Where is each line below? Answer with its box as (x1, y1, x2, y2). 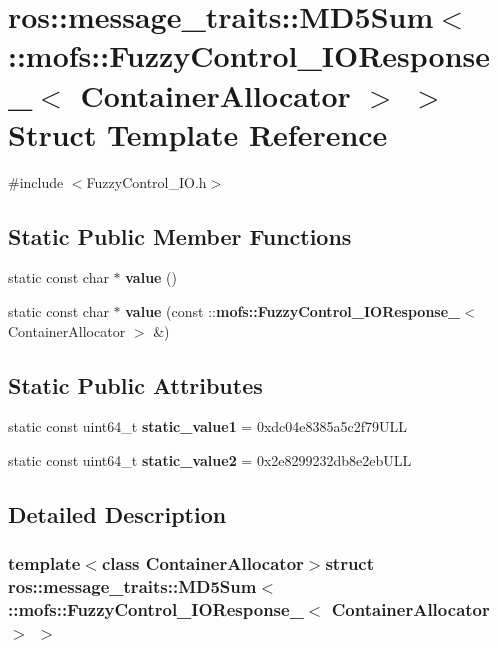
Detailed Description (8, 499, 227, 530)
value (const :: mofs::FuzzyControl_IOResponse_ (125, 301, 461, 322)
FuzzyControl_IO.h (86, 171, 207, 192)
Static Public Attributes (8, 369, 263, 400)
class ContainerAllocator (101, 551, 304, 576)
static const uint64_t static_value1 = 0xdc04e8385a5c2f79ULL (8, 416, 408, 437)
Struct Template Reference (8, 113, 388, 154)
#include (8, 171, 64, 192)
